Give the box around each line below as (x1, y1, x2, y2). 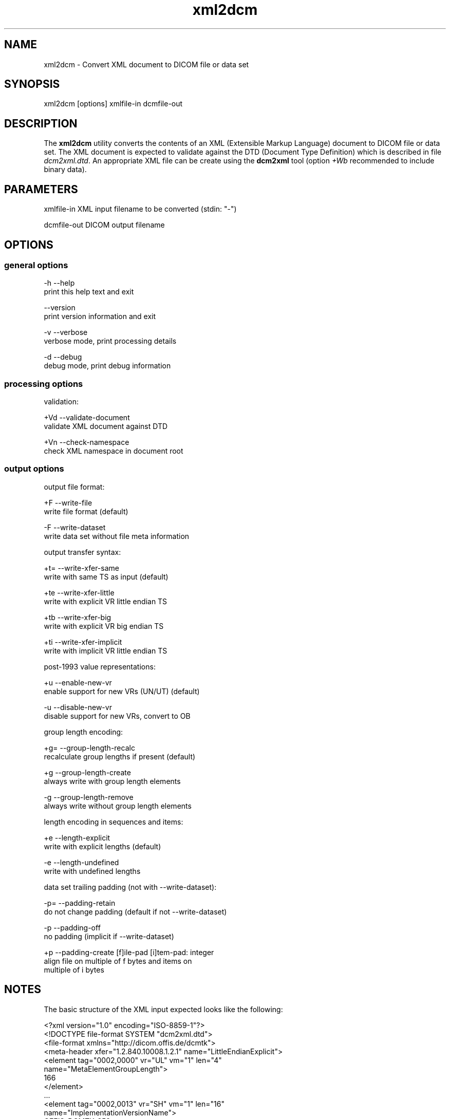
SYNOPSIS (4, 78, 60, 91)
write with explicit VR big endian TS (44, 621, 164, 630)
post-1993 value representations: (44, 662, 156, 671)
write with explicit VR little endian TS (44, 596, 167, 606)
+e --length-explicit (44, 833, 110, 842)
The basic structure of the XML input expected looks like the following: (44, 1004, 283, 1014)
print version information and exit (44, 312, 156, 321)
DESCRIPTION (4, 117, 78, 130)
